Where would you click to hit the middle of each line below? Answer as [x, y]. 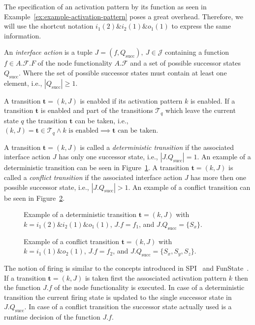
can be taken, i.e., [102, 120]
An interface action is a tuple [48, 52]
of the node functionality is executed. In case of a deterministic [149, 287]
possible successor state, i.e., [47, 187]
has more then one [218, 177]
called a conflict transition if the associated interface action [93, 177]
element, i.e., [23, 83]
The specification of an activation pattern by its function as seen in [105, 6]
